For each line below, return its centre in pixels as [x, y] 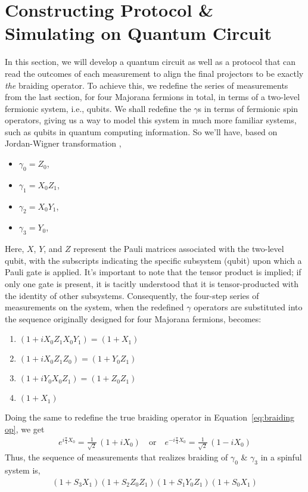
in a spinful [281, 457]
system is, [23, 470]
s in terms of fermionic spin [248, 108]
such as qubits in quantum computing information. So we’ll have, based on [141, 131]
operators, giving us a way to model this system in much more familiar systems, [151, 120]
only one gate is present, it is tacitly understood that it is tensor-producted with [152, 284]
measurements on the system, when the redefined [94, 307]
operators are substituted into [248, 307]
